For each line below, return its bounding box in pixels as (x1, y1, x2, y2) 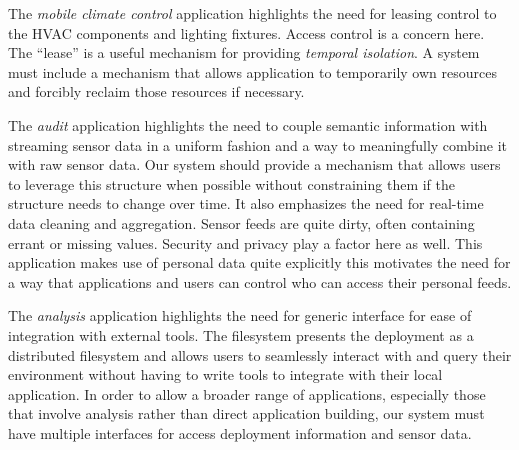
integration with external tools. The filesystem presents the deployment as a (8, 324, 474, 345)
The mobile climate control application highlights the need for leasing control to (8, 3, 497, 23)
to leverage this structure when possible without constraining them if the (8, 173, 455, 194)
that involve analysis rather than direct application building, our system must (8, 403, 485, 424)
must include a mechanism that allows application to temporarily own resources (8, 61, 497, 82)
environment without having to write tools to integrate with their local (8, 364, 443, 385)
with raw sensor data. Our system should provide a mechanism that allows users (8, 154, 501, 175)
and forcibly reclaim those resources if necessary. (8, 81, 305, 102)
